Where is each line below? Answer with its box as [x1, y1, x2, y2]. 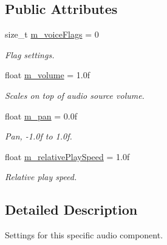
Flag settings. [5, 48, 55, 61]
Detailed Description [5, 200, 138, 219]
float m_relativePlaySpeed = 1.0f [5, 150, 130, 163]
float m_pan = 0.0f [5, 109, 78, 122]
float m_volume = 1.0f [5, 69, 90, 81]
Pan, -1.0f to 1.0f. [5, 130, 72, 143]
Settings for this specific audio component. [5, 229, 163, 241]
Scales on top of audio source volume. [5, 89, 145, 101]
